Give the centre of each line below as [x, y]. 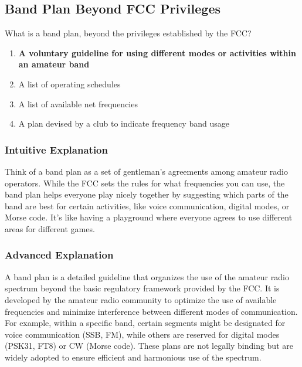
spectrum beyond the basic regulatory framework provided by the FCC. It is [142, 288]
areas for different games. [50, 228]
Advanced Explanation [59, 255]
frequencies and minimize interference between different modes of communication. [151, 311]
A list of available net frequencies [78, 103]
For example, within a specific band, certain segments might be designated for [145, 323]
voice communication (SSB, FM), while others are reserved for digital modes [142, 334]
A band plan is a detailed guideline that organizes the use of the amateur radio [147, 276]
